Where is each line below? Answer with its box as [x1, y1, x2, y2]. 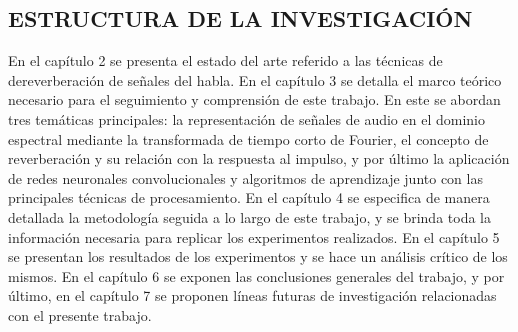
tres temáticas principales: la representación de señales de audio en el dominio [8, 108, 485, 129]
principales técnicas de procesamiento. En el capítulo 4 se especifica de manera [8, 187, 490, 208]
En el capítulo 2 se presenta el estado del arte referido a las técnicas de [8, 50, 443, 71]
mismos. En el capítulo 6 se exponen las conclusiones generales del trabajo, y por [8, 265, 505, 286]
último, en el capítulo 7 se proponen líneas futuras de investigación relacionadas [8, 285, 497, 306]
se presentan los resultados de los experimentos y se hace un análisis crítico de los [8, 246, 508, 267]
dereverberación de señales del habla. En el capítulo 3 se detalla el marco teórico [8, 69, 502, 90]
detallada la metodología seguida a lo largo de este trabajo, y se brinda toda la [8, 206, 491, 227]
